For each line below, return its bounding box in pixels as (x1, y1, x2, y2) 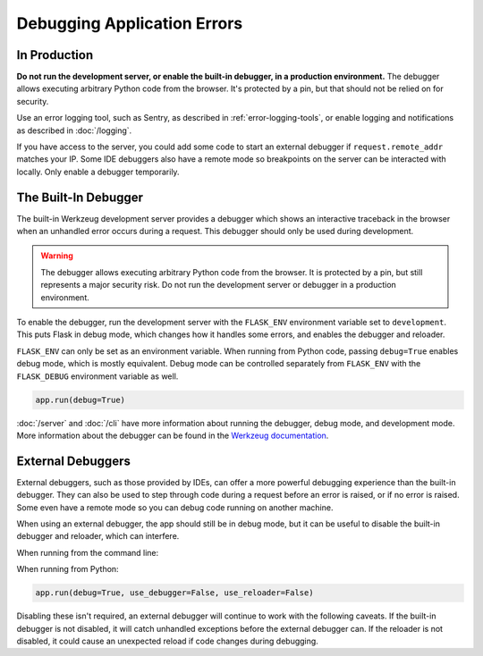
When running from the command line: (16, 547, 159, 558)
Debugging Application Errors (16, 13, 243, 33)
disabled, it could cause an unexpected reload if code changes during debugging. (16, 635, 319, 646)
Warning (40, 250, 73, 261)
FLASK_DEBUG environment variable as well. (16, 371, 179, 382)
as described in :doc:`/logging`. (16, 125, 132, 136)
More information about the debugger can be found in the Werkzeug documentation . (16, 430, 329, 441)
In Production (16, 47, 94, 63)
